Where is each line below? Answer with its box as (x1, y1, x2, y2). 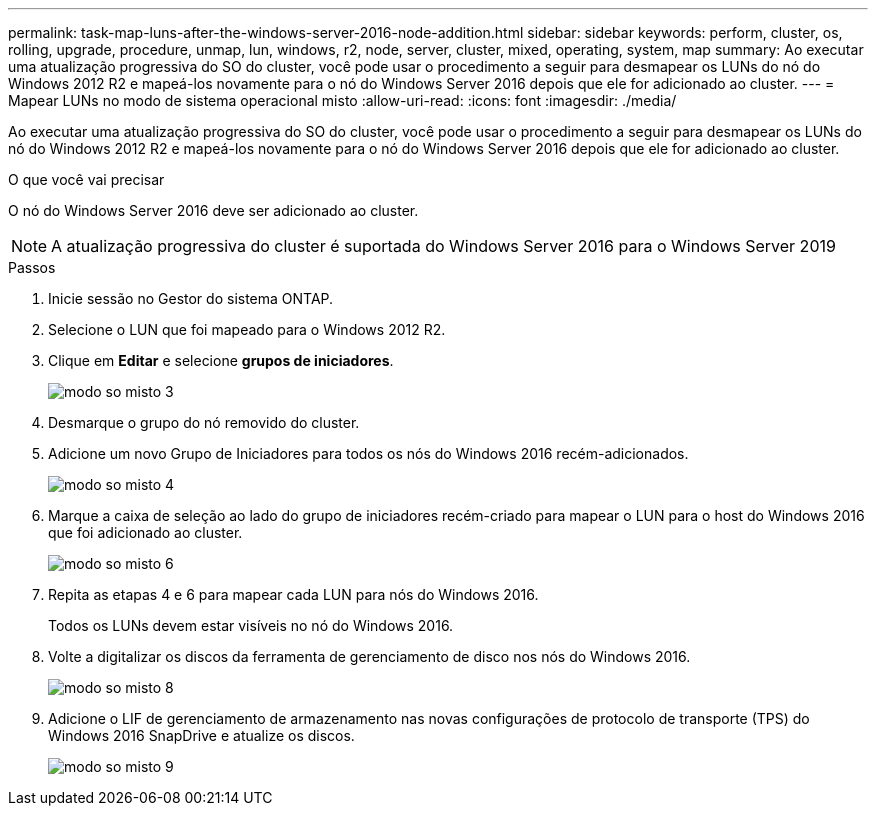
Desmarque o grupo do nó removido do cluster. (48, 414, 360, 431)
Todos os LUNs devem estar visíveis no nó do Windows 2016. (48, 617, 454, 634)
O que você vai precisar (8, 171, 165, 188)
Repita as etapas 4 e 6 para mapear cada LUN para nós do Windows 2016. (48, 586, 539, 603)
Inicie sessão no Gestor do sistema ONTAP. (48, 290, 334, 307)
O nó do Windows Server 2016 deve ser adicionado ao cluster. (8, 202, 419, 219)
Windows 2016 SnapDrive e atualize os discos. (48, 727, 355, 744)
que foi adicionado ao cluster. (48, 524, 243, 541)
